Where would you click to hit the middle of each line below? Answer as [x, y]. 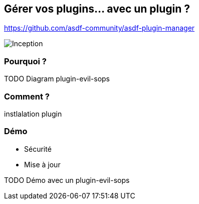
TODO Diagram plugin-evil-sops [57, 79]
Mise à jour [42, 164]
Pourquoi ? [25, 61]
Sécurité [38, 149]
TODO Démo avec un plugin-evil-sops [67, 180]
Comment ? [27, 96]
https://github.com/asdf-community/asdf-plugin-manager [100, 28]
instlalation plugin [33, 114]
